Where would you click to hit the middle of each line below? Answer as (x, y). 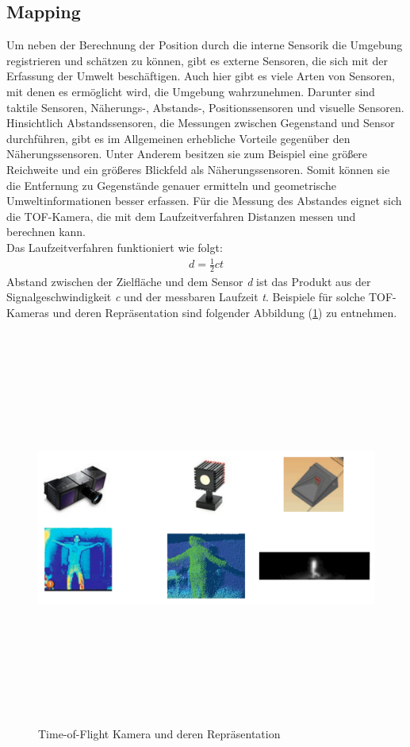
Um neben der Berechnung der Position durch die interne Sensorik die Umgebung (205, 45)
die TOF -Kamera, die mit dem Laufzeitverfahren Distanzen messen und (181, 216)
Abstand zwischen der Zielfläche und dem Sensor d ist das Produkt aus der (189, 281)
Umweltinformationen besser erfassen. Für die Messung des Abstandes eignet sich (204, 201)
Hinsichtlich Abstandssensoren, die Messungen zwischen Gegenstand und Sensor (201, 123)
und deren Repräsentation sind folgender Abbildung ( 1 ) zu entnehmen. (225, 313)
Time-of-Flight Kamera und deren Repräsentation (159, 733)
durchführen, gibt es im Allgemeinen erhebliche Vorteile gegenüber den (178, 138)
